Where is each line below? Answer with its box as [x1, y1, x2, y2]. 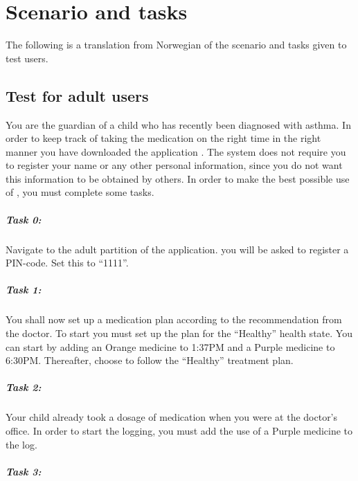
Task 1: [6, 282, 42, 297]
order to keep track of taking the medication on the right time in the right [6, 131, 321, 145]
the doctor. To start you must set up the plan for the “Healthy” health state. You [6, 325, 352, 340]
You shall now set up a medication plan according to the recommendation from [6, 312, 342, 327]
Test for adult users [6, 84, 149, 106]
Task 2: [6, 380, 42, 394]
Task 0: [6, 212, 42, 226]
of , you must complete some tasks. [6, 185, 154, 199]
